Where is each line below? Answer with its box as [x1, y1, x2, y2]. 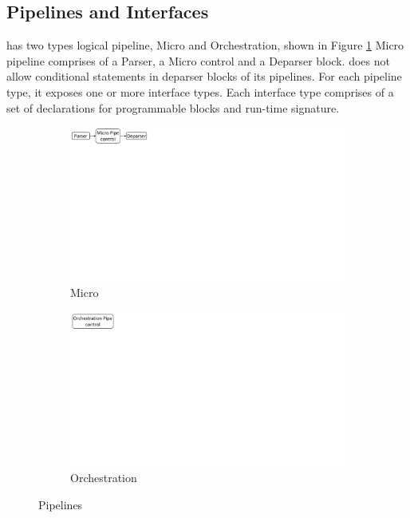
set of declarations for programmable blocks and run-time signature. [6, 99, 340, 116]
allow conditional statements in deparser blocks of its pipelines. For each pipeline [6, 68, 402, 85]
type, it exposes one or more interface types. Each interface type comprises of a [6, 83, 394, 100]
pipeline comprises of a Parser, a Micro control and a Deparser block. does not [6, 52, 390, 69]
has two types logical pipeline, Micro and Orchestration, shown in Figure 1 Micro [6, 37, 404, 53]
